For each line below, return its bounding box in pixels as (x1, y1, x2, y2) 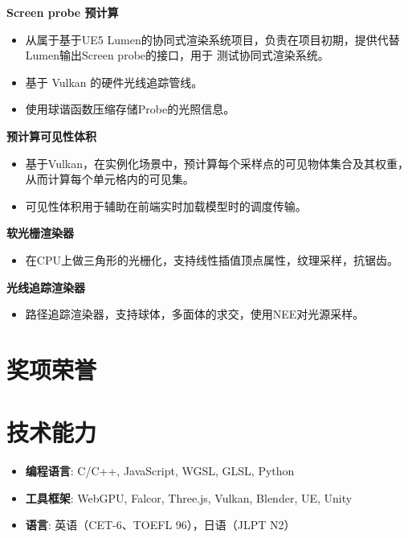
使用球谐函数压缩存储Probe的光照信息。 (25, 101, 235, 117)
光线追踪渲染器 (6, 278, 85, 295)
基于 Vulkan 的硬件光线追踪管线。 (25, 73, 203, 90)
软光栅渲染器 (6, 224, 74, 241)
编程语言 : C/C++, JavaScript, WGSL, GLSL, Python (25, 462, 295, 479)
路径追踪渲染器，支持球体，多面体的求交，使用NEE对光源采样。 (25, 306, 365, 322)
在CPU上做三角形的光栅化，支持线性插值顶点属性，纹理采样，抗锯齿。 (25, 251, 398, 268)
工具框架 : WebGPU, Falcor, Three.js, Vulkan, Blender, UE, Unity (25, 489, 353, 506)
